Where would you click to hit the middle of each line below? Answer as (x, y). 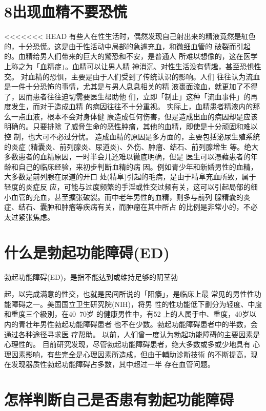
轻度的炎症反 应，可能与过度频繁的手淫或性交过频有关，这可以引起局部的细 (131, 187)
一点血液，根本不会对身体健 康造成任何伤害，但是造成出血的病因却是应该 (134, 116)
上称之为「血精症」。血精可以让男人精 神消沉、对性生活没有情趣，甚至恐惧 (129, 66)
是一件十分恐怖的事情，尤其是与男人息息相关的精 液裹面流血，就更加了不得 (131, 86)
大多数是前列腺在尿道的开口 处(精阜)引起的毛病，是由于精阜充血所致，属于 (130, 177)
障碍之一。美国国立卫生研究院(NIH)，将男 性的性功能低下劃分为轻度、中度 (137, 304)
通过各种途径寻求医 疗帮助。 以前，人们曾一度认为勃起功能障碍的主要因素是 (132, 334)
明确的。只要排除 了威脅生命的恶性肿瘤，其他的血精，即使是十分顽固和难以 (131, 126)
